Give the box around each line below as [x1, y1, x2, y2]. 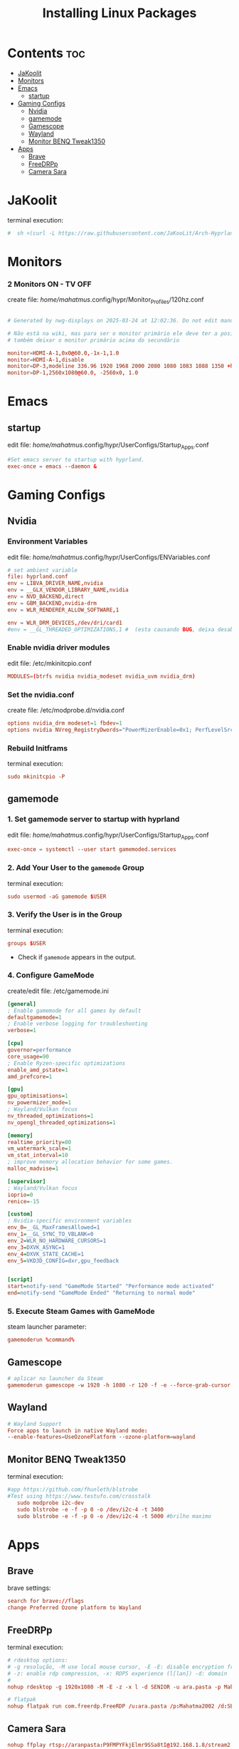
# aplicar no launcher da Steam [7, 1375, 103, 1382]
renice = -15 [7, 1198, 40, 1205]
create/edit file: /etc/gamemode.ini [7, 986, 109, 995]
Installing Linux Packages [42, 5, 197, 21]
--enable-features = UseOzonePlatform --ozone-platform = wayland [7, 1434, 196, 1441]
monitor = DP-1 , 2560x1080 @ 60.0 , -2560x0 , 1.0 [7, 369, 139, 377]
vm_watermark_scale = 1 [7, 1145, 72, 1153]
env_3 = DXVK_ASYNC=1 [7, 1243, 65, 1251]
